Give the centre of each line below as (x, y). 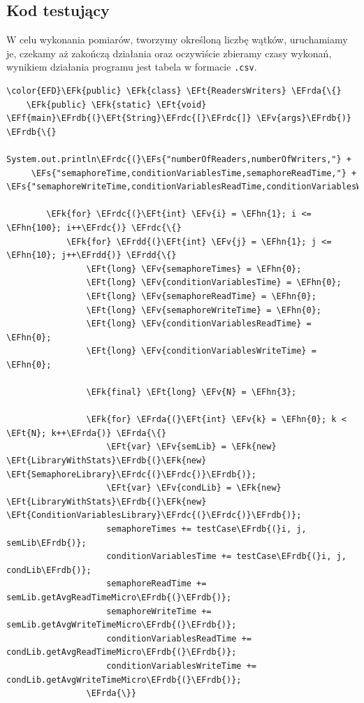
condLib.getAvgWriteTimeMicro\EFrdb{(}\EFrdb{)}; (124, 680)
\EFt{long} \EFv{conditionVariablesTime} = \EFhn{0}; (214, 283)
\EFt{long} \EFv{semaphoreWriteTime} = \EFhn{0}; (204, 310)
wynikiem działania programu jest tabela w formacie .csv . (132, 67)
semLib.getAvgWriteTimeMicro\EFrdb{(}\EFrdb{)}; (122, 625)
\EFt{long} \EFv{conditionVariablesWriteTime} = (201, 351)
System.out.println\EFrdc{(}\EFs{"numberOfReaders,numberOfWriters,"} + (179, 160)
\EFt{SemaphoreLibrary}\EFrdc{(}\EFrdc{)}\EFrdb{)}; (131, 474)
